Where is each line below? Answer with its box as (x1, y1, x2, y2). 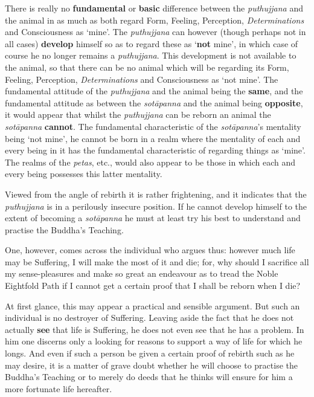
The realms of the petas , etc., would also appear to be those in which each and (5, 155, 296, 168)
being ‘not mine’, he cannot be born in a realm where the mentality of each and (5, 132, 301, 144)
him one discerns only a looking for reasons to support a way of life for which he (5, 335, 303, 347)
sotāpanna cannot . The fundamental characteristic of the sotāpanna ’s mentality (5, 120, 301, 132)
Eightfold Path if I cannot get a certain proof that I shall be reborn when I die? (5, 279, 301, 292)
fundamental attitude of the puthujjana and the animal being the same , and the (5, 85, 303, 97)
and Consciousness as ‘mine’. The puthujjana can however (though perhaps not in (5, 25, 306, 38)
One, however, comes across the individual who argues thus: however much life (5, 244, 295, 256)
